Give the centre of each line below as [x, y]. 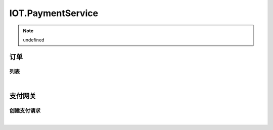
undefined [34, 40]
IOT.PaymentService [54, 13]
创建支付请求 [25, 110]
